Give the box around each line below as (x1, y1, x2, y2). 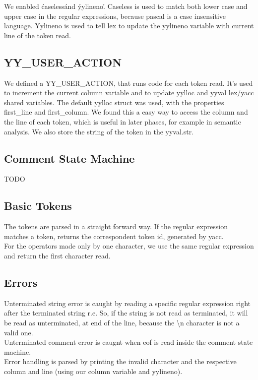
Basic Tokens (4, 198, 72, 213)
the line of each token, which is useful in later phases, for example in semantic (4, 116, 241, 127)
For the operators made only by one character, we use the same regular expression (4, 241, 254, 251)
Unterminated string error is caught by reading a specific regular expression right (4, 298, 251, 308)
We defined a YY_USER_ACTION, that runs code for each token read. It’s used (4, 77, 253, 88)
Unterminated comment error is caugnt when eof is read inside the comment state (4, 337, 253, 347)
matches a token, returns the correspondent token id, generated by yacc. (4, 231, 224, 241)
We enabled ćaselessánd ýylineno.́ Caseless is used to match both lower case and (4, 1, 248, 11)
